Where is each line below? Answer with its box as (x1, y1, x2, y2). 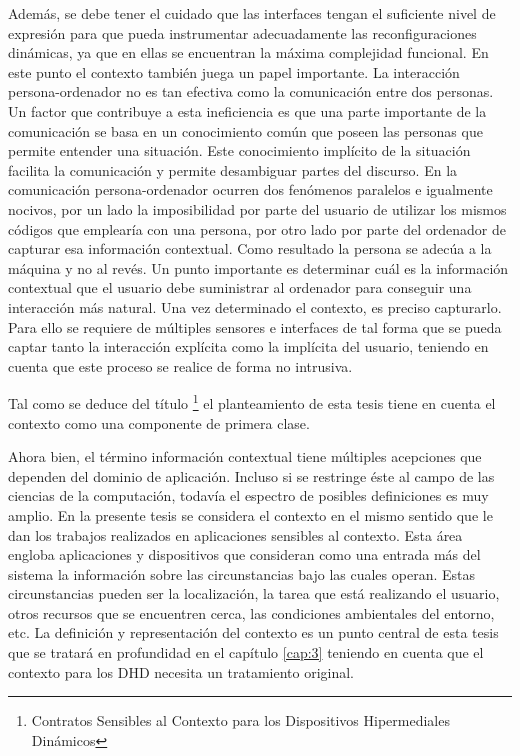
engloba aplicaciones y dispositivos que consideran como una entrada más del (8, 544, 481, 565)
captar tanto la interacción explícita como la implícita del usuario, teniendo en (8, 336, 489, 357)
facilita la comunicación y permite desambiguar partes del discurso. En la (8, 159, 458, 180)
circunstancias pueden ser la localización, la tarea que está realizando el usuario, (8, 583, 500, 604)
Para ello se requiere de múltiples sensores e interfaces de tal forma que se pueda (8, 316, 502, 337)
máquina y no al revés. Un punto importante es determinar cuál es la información (8, 257, 509, 278)
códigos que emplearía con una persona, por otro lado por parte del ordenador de (8, 218, 506, 239)
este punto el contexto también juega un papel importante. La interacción (8, 61, 460, 82)
